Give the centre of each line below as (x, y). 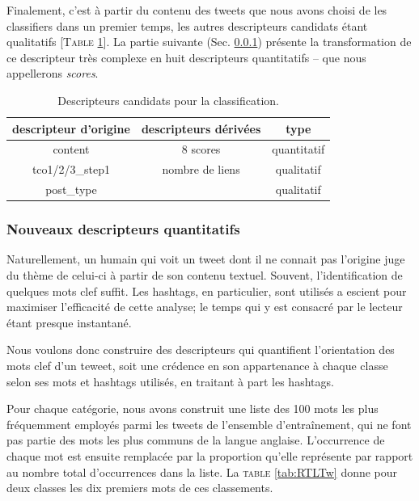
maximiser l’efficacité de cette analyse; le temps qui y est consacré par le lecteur (205, 307)
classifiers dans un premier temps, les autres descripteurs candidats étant (187, 25)
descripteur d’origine (71, 128)
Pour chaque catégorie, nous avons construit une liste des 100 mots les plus (193, 408)
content (71, 149)
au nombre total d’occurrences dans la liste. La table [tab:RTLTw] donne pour (202, 472)
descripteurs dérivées (201, 128)
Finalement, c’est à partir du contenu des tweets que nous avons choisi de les (197, 10)
